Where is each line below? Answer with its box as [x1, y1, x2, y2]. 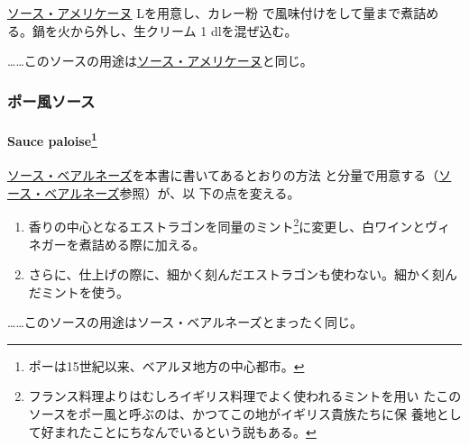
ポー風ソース [7, 89, 96, 112]
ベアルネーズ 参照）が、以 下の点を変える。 [44, 183, 300, 202]
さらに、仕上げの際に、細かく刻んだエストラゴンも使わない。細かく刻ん [28, 265, 457, 284]
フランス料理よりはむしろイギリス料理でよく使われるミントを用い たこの [28, 387, 462, 405]
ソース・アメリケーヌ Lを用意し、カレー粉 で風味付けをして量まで [7, 4, 401, 22]
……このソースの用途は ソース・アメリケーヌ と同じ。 [7, 51, 313, 70]
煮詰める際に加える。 [78, 234, 206, 253]
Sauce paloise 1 [7, 129, 97, 150]
